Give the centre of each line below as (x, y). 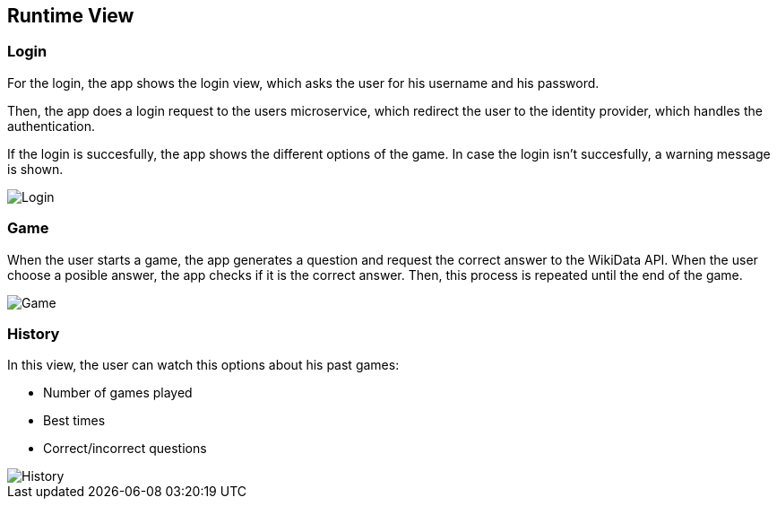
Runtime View (71, 16)
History (34, 333)
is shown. (35, 169)
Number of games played (118, 393)
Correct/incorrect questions (125, 449)
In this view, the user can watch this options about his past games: (203, 365)
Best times (74, 421)
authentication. (52, 126)
